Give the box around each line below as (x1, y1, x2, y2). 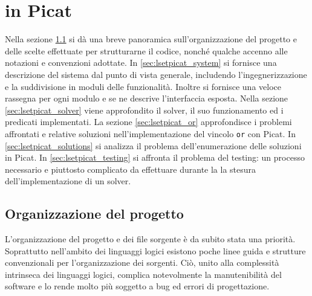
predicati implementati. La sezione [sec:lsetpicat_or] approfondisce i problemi (5, 115, 292, 128)
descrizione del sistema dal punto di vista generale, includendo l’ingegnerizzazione (5, 68, 307, 80)
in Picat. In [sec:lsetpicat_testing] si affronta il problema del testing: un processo (5, 151, 305, 164)
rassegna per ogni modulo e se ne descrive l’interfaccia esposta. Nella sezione (5, 92, 288, 105)
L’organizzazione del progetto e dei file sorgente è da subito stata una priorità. (5, 233, 296, 245)
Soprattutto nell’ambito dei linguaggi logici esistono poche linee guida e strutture (5, 244, 306, 257)
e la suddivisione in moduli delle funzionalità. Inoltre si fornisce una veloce (5, 80, 281, 92)
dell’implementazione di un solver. (5, 175, 131, 187)
